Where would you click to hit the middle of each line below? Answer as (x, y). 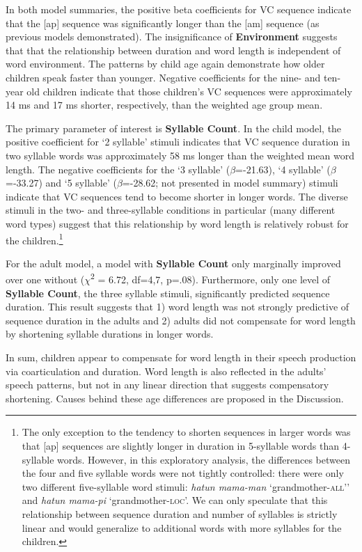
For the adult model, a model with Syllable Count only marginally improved (173, 263)
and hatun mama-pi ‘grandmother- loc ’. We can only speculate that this (175, 500)
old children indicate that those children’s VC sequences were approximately (189, 91)
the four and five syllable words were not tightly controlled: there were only (183, 473)
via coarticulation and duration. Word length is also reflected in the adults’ (166, 371)
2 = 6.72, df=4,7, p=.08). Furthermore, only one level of (210, 278)
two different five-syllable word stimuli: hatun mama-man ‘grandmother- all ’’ (186, 486)
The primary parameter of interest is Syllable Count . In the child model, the (174, 128)
